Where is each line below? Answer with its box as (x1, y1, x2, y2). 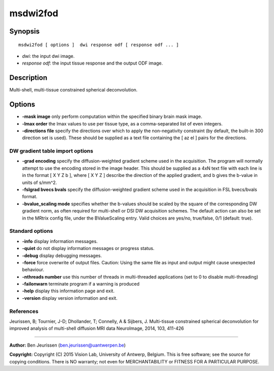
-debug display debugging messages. (22, 252, 102, 259)
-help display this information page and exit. (22, 288, 115, 294)
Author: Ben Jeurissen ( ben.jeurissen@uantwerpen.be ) (9, 342, 126, 348)
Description (9, 74, 48, 82)
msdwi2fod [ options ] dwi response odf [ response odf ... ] (18, 42, 179, 48)
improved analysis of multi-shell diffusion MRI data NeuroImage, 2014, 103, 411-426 (9, 325, 184, 331)
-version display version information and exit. (22, 295, 118, 301)
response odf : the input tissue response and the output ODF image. (22, 60, 163, 66)
